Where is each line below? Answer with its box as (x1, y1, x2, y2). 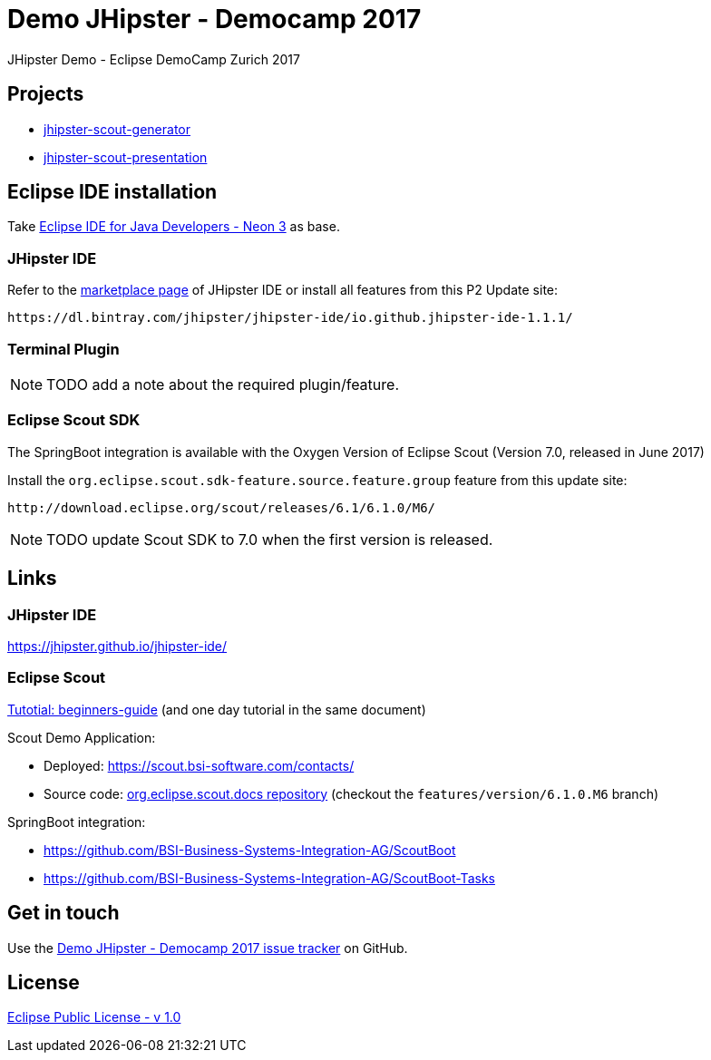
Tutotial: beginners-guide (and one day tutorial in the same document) (7, 701, 426, 717)
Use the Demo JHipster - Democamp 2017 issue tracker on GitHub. (7, 939, 408, 956)
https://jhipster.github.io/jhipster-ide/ (7, 637, 228, 654)
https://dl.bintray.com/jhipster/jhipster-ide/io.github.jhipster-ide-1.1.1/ (7, 310, 573, 326)
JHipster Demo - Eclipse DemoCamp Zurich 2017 (7, 51, 300, 67)
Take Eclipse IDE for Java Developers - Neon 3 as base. (7, 219, 340, 235)
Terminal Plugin (7, 339, 120, 358)
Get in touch (7, 901, 120, 925)
